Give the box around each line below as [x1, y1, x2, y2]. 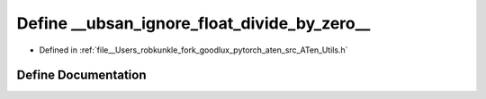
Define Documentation [16, 68, 147, 83]
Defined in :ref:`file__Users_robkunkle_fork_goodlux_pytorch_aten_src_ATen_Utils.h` [39, 45, 348, 55]
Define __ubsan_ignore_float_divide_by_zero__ [16, 13, 371, 33]
